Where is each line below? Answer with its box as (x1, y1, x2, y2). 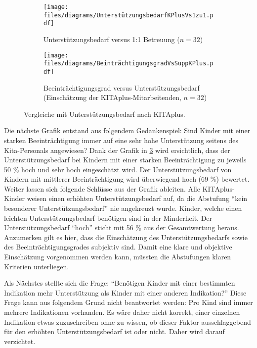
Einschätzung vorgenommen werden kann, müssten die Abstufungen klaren (4, 251, 231, 262)
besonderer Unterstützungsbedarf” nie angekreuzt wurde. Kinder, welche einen (4, 203, 242, 213)
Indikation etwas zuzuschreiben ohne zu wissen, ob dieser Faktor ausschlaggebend (4, 316, 251, 327)
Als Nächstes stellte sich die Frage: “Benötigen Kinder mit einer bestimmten (4, 278, 235, 288)
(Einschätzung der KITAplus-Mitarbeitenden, (43, 92, 181, 102)
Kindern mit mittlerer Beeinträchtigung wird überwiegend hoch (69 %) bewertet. (4, 174, 250, 184)
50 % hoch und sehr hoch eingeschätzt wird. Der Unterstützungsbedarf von (4, 164, 232, 174)
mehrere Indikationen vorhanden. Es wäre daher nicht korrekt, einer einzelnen (4, 307, 240, 317)
